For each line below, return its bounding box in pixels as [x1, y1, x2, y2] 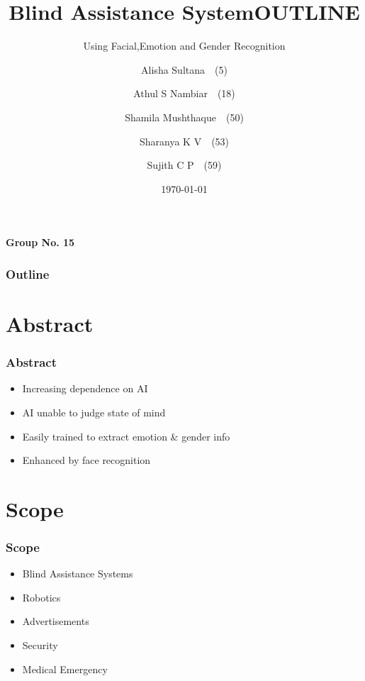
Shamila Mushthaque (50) [125, 109, 244, 124]
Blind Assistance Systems [22, 566, 133, 581]
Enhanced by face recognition [22, 453, 151, 467]
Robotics [22, 589, 61, 604]
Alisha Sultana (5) [141, 62, 228, 77]
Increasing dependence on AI [22, 381, 148, 396]
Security [22, 638, 58, 653]
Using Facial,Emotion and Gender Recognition [83, 38, 286, 53]
